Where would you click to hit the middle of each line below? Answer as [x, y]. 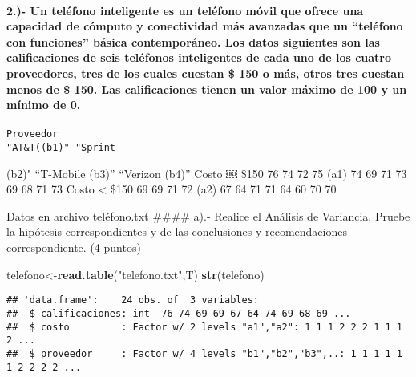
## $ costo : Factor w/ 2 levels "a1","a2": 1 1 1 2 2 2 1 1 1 [204, 327]
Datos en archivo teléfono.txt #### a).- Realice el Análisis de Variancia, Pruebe [208, 215]
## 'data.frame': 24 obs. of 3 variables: [133, 300]
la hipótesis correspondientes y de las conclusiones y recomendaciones [177, 231]
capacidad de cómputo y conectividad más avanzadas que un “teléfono [205, 26]
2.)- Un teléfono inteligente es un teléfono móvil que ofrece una [185, 10]
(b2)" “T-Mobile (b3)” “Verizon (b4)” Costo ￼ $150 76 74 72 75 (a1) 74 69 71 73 [207, 173]
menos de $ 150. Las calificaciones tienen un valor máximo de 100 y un [207, 89]
